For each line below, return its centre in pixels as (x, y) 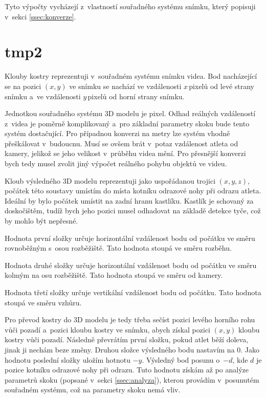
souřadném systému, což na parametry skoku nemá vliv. (93, 390)
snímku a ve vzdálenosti (43, 96)
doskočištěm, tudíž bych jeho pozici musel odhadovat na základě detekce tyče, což (133, 211)
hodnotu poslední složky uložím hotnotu (68, 359)
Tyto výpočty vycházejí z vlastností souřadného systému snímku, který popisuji (130, 6)
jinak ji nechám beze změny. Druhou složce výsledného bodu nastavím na (120, 349)
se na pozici (23, 86)
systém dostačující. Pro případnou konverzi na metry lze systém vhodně (117, 133)
